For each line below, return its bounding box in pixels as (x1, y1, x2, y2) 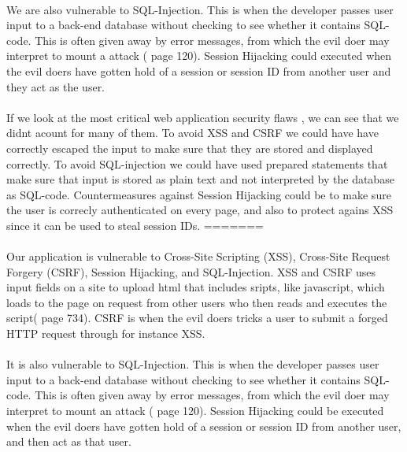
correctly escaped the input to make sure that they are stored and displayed (6, 139, 373, 156)
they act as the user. (6, 78, 105, 94)
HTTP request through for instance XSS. (6, 325, 205, 342)
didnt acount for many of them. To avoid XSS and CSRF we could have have (6, 124, 379, 141)
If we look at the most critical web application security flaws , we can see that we (6, 109, 399, 125)
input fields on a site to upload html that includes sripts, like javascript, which (6, 279, 385, 295)
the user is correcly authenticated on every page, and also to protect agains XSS (6, 202, 394, 218)
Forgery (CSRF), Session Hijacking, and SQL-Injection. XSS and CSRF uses (6, 263, 376, 280)
